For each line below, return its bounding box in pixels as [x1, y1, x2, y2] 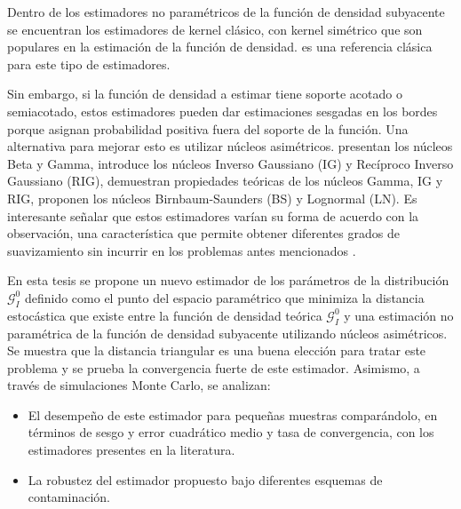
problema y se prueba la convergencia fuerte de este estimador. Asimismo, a [7, 358, 420, 377]
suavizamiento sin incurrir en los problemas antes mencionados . [7, 241, 356, 259]
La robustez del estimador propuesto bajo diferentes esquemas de [28, 470, 383, 489]
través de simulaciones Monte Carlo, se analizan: [7, 376, 271, 394]
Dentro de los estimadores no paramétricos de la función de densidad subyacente [7, 3, 445, 20]
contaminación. [28, 488, 110, 506]
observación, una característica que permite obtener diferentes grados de [7, 224, 400, 243]
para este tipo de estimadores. [7, 54, 171, 73]
